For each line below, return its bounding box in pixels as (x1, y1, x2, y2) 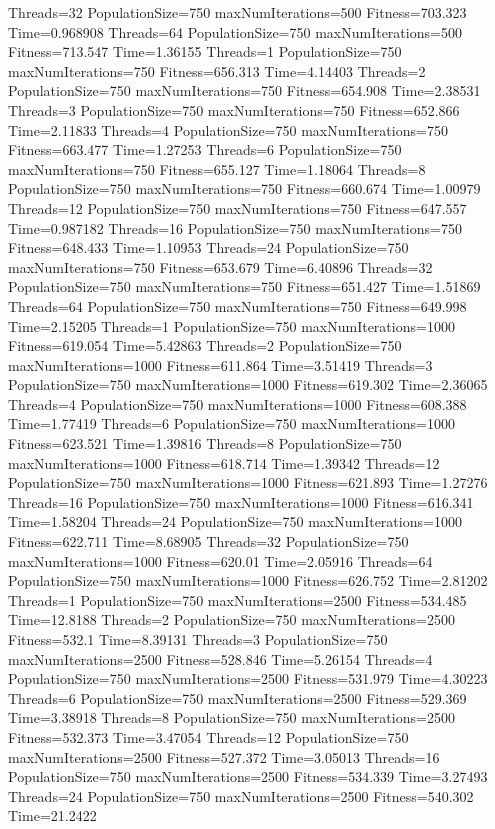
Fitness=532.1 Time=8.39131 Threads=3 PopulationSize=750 (8, 629, 388, 649)
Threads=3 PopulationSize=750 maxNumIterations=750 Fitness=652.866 (8, 99, 460, 120)
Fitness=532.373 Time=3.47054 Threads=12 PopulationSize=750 (8, 726, 409, 747)
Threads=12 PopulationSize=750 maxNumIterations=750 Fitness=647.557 (8, 197, 467, 218)
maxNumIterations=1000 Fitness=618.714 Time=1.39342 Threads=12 (8, 452, 440, 473)
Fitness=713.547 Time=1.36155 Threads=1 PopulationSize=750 (8, 41, 402, 62)
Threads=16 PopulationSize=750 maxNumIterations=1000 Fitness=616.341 (8, 491, 474, 512)
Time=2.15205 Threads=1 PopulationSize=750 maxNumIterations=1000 (8, 315, 455, 336)
